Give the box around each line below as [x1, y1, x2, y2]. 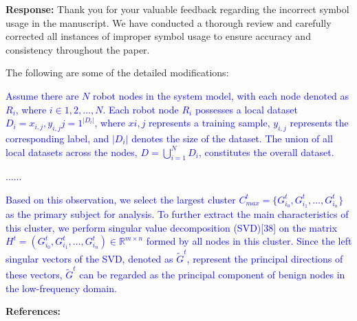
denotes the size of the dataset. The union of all [131, 131, 333, 145]
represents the [290, 115, 349, 130]
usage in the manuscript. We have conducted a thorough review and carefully [6, 15, 332, 30]
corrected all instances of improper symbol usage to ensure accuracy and [6, 29, 311, 43]
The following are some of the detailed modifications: [6, 65, 229, 80]
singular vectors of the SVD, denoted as [6, 251, 173, 265]
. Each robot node [102, 102, 179, 116]
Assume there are [6, 88, 79, 102]
